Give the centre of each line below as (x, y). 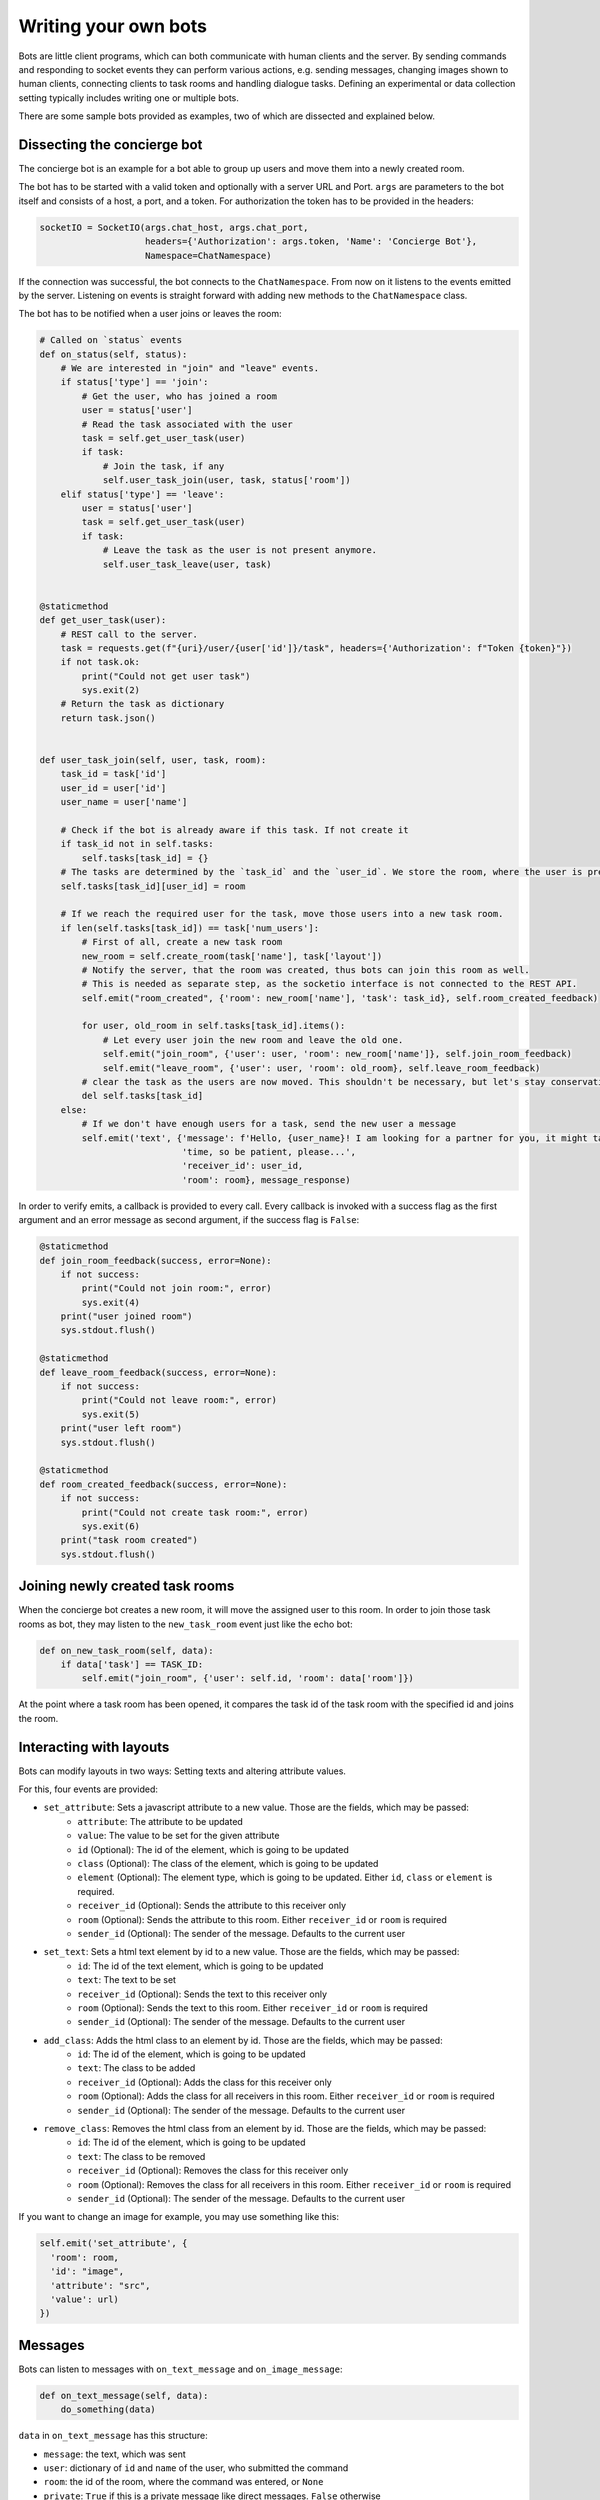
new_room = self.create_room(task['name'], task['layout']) (232, 956)
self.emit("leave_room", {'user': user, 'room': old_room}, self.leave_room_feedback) (321, 1068)
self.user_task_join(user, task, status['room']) (226, 480)
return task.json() (108, 718)
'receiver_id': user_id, (242, 1166)
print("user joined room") (127, 1316)
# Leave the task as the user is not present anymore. (240, 550)
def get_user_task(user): (103, 620)
